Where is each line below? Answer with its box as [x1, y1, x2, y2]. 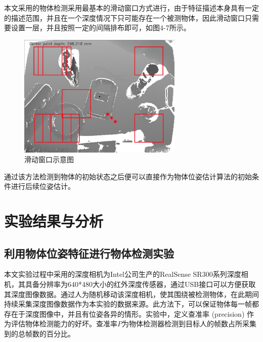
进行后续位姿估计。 [11, 181, 75, 191]
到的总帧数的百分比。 [4, 328, 75, 339]
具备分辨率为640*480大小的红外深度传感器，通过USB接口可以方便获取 [25, 279, 256, 289]
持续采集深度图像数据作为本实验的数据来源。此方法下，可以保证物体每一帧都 [4, 299, 259, 309]
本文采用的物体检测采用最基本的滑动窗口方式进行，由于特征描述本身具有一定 [4, 3, 259, 13]
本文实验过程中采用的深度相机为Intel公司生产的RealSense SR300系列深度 [4, 269, 241, 279]
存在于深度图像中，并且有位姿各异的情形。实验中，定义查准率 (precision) [4, 308, 245, 319]
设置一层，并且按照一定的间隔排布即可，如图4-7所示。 [11, 22, 191, 33]
